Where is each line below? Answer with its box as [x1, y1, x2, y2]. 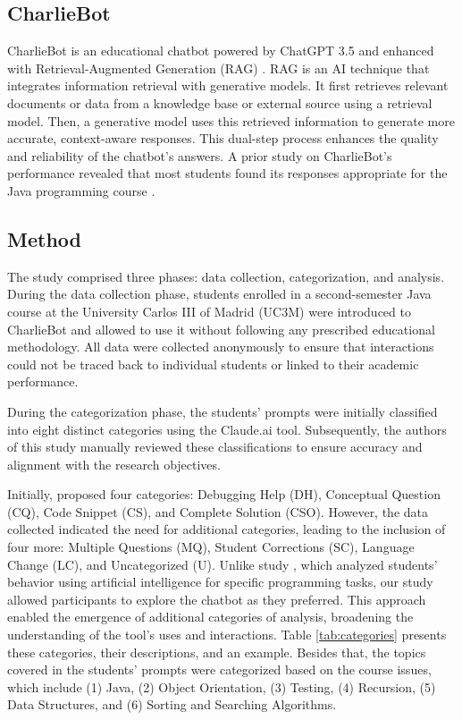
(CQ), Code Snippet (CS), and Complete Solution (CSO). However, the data [7, 502, 429, 521]
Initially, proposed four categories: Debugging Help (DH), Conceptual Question [7, 485, 441, 504]
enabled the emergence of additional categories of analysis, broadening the [7, 607, 414, 626]
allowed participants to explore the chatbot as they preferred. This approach [7, 589, 426, 608]
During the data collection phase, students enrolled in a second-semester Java [7, 284, 432, 303]
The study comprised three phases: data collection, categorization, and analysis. [7, 267, 445, 285]
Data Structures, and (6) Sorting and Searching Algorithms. [7, 695, 337, 714]
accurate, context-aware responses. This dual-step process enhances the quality [7, 129, 439, 148]
